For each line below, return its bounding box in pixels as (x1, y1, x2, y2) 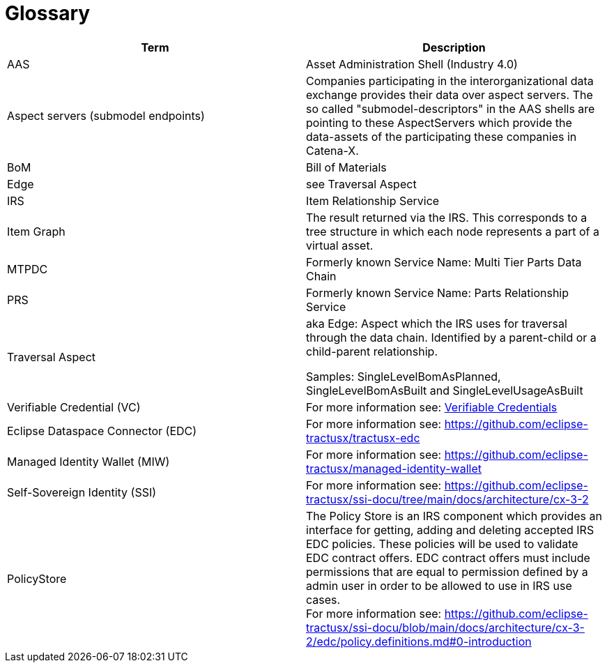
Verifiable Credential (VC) (7, 400, 141, 414)
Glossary (5, 1, 91, 25)
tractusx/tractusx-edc (306, 430, 420, 445)
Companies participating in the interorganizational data (306, 73, 594, 88)
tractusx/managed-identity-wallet (306, 461, 482, 476)
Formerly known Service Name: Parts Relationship (306, 285, 569, 300)
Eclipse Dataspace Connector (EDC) (7, 423, 197, 438)
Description (422, 40, 486, 54)
